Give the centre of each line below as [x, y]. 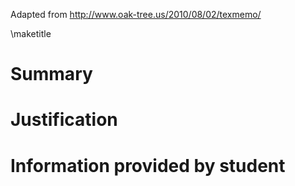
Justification [64, 120]
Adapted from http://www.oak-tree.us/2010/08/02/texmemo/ [136, 14]
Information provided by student [148, 165]
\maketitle [31, 33]
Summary [51, 74]
